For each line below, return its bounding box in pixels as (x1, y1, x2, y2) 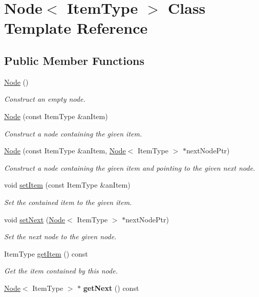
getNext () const (83, 282, 139, 293)
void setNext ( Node (4, 214, 66, 224)
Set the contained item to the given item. (4, 196, 132, 207)
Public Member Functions (4, 52, 144, 68)
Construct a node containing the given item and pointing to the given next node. (4, 162, 255, 173)
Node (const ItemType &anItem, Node (4, 145, 126, 156)
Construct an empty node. (4, 94, 85, 104)
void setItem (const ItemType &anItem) (4, 179, 131, 190)
